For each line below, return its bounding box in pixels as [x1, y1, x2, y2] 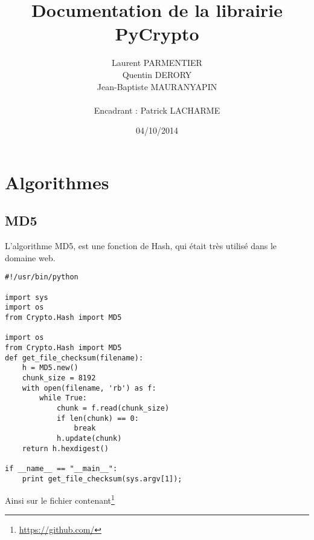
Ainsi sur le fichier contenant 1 [5, 492, 115, 506]
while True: [39, 394, 88, 403]
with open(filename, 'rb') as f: [22, 383, 156, 392]
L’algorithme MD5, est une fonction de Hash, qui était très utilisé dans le [5, 239, 277, 252]
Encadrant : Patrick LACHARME [94, 103, 220, 116]
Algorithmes [5, 169, 109, 194]
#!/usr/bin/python [5, 273, 78, 282]
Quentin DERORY [122, 68, 192, 80]
